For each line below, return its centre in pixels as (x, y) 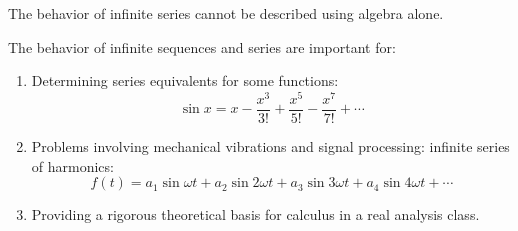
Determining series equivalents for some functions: (185, 80)
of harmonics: (72, 165)
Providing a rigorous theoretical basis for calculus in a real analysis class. (255, 214)
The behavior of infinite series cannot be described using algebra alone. (226, 13)
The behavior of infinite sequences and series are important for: (202, 46)
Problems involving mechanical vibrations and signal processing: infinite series (270, 145)
